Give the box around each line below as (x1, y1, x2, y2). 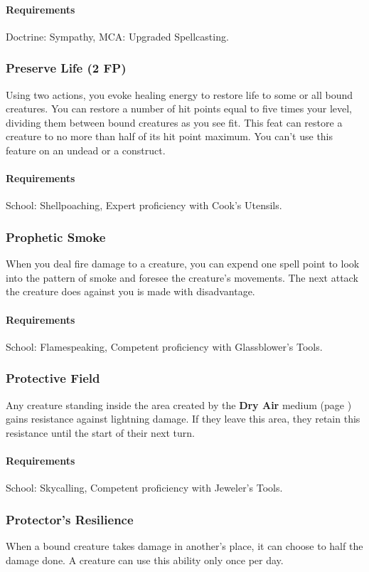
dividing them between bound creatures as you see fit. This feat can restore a (6, 115, 343, 129)
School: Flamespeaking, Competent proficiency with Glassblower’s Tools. (6, 339, 323, 354)
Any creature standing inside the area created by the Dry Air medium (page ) (6, 397, 352, 412)
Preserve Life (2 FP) (6, 59, 127, 77)
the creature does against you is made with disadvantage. (6, 284, 255, 299)
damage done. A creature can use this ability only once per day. (6, 552, 284, 567)
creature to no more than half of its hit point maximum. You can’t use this (6, 129, 333, 144)
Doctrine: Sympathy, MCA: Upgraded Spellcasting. (6, 28, 229, 43)
